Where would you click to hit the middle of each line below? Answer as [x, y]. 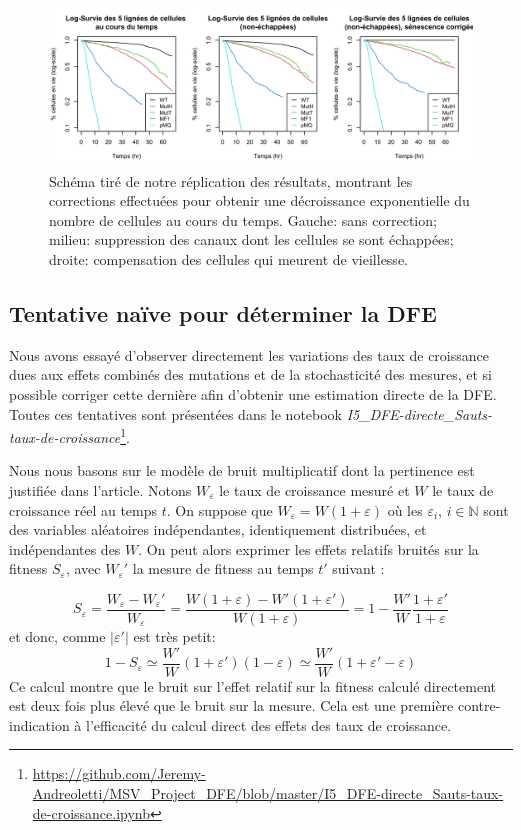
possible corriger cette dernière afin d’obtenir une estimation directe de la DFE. [253, 393]
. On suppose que [219, 509]
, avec [83, 568]
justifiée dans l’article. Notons [100, 489]
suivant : [358, 568]
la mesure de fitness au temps [223, 568]
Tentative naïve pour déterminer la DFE [223, 312]
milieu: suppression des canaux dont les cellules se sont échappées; [251, 239]
